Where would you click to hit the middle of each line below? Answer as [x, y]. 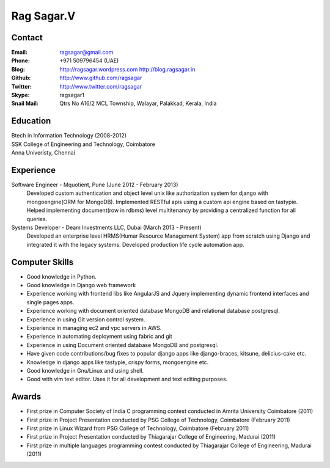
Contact [27, 38]
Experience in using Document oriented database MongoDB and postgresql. [123, 345]
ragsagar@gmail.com [86, 53]
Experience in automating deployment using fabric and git [99, 337]
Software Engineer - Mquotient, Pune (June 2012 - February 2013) [95, 185]
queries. [37, 219]
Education [31, 121]
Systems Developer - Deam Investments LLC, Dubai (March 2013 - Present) [106, 227]
